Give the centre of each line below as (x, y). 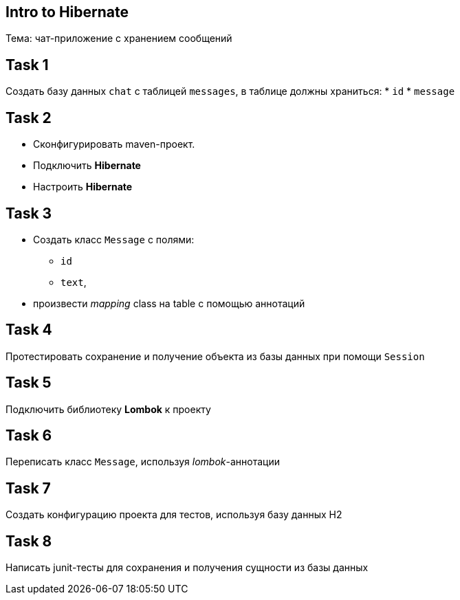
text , (74, 282)
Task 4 (29, 330)
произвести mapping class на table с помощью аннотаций (169, 303)
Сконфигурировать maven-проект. (114, 144)
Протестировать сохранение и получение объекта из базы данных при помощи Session (215, 356)
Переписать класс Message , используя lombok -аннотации (143, 462)
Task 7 (28, 488)
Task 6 (29, 436)
